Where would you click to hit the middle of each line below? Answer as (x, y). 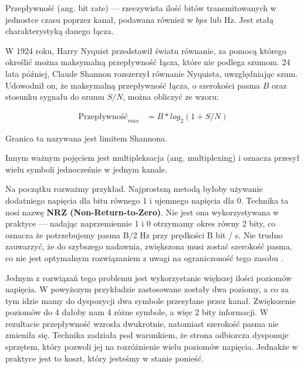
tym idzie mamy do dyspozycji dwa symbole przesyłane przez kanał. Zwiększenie (151, 300)
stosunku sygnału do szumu (55, 97)
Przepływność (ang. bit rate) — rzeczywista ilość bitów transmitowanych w (141, 8)
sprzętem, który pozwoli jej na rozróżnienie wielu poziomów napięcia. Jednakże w (152, 347)
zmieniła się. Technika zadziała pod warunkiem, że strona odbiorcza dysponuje (147, 335)
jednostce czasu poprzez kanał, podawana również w (99, 19)
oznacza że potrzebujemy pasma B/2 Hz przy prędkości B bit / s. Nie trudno (144, 234)
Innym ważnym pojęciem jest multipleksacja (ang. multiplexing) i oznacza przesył (153, 158)
